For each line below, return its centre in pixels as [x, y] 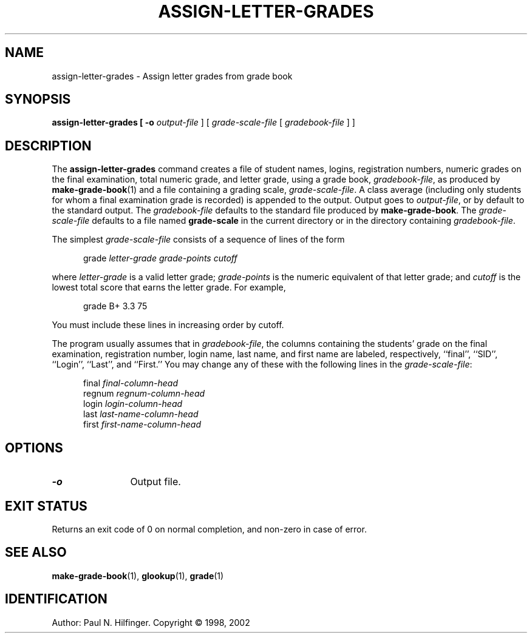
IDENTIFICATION [56, 599]
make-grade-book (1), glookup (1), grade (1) [138, 576]
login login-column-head [133, 404]
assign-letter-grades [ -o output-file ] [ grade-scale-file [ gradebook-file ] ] [203, 123]
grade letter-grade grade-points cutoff [160, 258]
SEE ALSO [36, 552]
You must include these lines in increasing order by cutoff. [168, 325]
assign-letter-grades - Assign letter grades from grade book [172, 76]
